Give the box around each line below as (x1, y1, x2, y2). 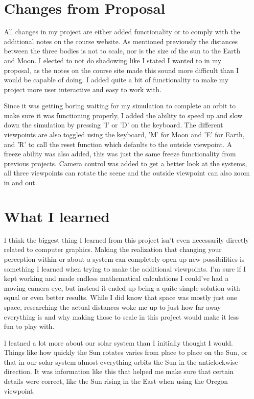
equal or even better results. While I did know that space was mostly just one (4, 292, 237, 302)
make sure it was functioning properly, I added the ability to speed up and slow (4, 110, 243, 120)
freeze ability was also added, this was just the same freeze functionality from (4, 149, 236, 159)
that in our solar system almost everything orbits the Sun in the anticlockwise (4, 356, 238, 367)
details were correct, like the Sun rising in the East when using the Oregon (4, 376, 228, 386)
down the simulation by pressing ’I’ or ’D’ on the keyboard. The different (4, 120, 223, 130)
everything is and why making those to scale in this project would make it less (4, 311, 239, 322)
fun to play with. (4, 321, 55, 331)
